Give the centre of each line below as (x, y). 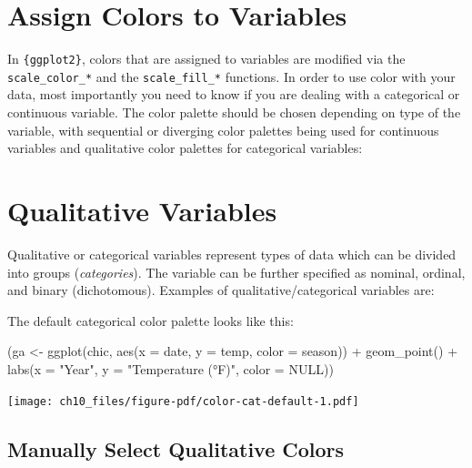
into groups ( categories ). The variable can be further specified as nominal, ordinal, (236, 272)
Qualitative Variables (142, 210)
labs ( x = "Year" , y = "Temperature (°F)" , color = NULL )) (171, 368)
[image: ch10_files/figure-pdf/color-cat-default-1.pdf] (183, 401)
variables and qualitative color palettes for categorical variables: (185, 148)
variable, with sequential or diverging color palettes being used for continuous (223, 130)
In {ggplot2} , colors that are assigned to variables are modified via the (206, 59)
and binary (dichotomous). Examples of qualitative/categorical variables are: (221, 290)
